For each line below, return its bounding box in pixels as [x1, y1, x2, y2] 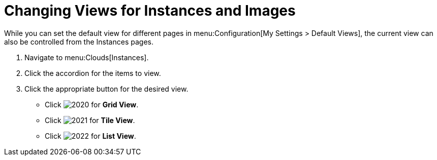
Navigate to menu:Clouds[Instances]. [24, 53, 149, 62]
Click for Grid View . [45, 100, 139, 109]
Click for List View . [45, 131, 136, 140]
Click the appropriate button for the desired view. [24, 84, 189, 93]
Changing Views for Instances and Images [4, 2, 296, 19]
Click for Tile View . [45, 115, 135, 125]
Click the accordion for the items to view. [24, 68, 161, 77]
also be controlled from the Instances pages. [4, 37, 153, 46]
